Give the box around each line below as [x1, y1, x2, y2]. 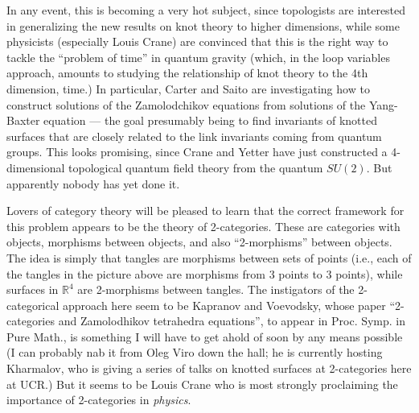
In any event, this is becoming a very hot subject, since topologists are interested [6, 2, 406, 18]
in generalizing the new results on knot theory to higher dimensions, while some [6, 17, 400, 34]
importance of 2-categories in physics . [6, 391, 191, 408]
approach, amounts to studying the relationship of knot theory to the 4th [6, 64, 368, 81]
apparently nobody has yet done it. [6, 175, 180, 192]
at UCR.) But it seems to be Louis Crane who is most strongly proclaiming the [6, 375, 398, 392]
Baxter [6, 112, 40, 129]
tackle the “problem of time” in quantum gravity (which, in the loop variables [6, 48, 390, 65]
